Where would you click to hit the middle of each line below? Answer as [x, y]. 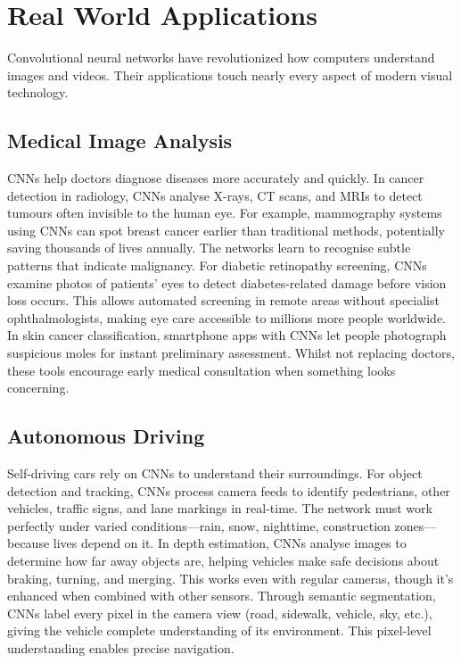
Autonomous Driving [106, 436]
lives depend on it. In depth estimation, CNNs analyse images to [230, 543]
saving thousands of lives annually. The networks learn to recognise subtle [209, 248]
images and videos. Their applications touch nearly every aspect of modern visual [230, 75]
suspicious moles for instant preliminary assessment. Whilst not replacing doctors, [231, 353]
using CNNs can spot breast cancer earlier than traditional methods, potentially [226, 230]
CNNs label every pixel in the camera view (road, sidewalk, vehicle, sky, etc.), [220, 613]
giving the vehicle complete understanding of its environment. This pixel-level [219, 630]
